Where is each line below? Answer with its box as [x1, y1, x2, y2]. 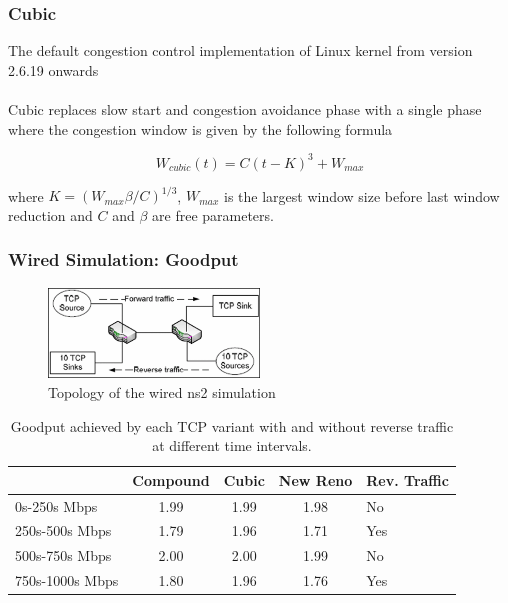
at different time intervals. [152, 435, 312, 456]
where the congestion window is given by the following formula [8, 118, 393, 139]
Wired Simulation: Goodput [8, 247, 239, 272]
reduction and [8, 204, 93, 225]
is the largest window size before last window [223, 185, 500, 206]
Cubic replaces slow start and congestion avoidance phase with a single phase [8, 99, 482, 119]
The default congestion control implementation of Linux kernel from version [8, 40, 473, 61]
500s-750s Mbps [15, 545, 112, 566]
